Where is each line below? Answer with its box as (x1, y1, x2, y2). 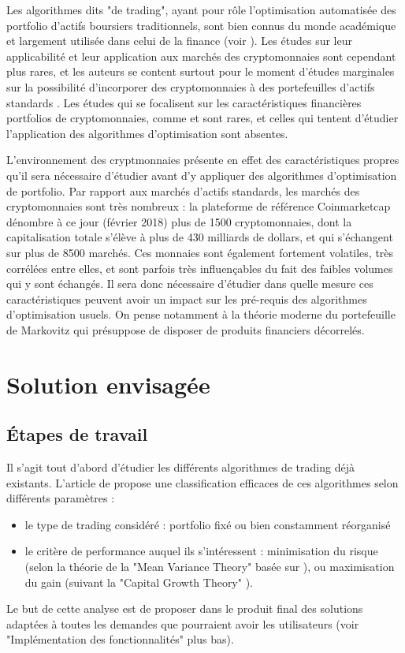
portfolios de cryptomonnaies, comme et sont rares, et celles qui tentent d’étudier (6, 110, 399, 126)
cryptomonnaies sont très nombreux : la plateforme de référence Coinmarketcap (6, 198, 391, 215)
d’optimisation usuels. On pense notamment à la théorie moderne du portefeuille (6, 306, 396, 323)
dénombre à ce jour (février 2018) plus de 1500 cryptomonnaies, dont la (6, 213, 352, 229)
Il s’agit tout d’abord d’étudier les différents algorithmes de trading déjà (6, 459, 355, 476)
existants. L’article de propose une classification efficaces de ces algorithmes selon (6, 474, 399, 491)
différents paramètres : (6, 490, 115, 506)
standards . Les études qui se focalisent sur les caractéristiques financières (6, 94, 362, 110)
